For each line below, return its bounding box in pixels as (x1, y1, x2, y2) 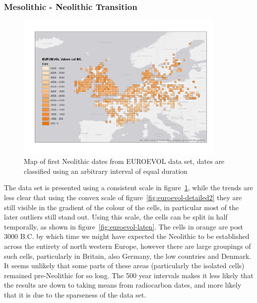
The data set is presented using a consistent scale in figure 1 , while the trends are (4, 182, 253, 193)
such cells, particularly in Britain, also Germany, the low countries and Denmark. (4, 250, 252, 261)
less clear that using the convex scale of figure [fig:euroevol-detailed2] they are (4, 192, 242, 203)
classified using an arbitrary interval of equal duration (24, 165, 188, 176)
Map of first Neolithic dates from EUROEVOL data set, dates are (24, 156, 225, 166)
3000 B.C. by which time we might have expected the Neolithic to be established (4, 231, 250, 241)
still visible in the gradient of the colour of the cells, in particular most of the (4, 202, 239, 212)
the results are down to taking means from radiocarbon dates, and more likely (4, 280, 242, 290)
